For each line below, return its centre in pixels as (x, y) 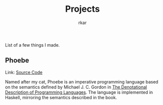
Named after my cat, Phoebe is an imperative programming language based (82, 81)
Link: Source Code (24, 72)
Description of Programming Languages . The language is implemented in (79, 92)
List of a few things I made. (32, 45)
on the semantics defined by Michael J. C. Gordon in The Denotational (76, 87)
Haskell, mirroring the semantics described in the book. (61, 97)
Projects (82, 9)
